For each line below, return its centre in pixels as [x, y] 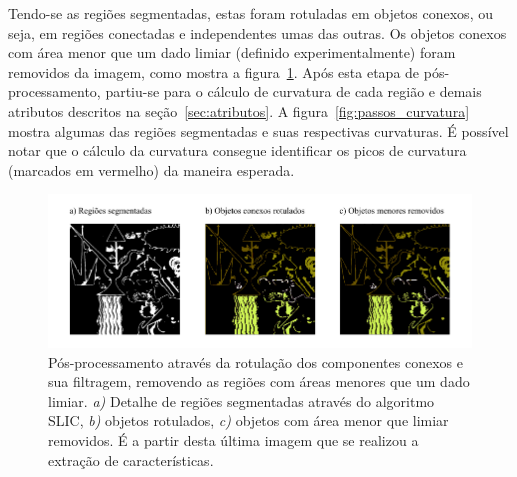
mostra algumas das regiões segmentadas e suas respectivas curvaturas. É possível [258, 130]
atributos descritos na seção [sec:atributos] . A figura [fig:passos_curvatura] [239, 110]
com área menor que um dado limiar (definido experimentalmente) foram [232, 52]
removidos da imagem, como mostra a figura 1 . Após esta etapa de [214, 71]
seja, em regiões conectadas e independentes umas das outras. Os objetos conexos [257, 32]
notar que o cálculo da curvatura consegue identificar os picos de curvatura [237, 150]
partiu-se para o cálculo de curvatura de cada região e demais [293, 91]
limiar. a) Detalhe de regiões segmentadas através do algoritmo [241, 400]
